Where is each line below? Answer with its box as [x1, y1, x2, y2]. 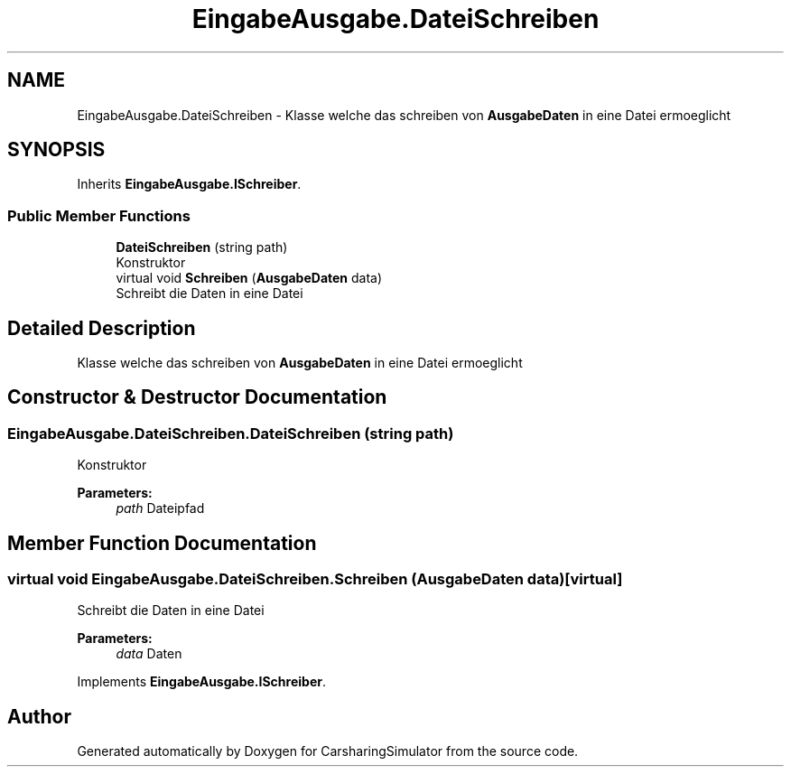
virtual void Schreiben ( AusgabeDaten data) [116, 270, 383, 286]
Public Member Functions [7, 206, 191, 225]
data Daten [116, 646, 182, 662]
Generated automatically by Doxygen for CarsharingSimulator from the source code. [77, 743, 579, 760]
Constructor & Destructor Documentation [7, 386, 387, 409]
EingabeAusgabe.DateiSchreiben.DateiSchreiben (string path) [7, 424, 454, 443]
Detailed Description [7, 316, 196, 340]
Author [7, 704, 71, 728]
